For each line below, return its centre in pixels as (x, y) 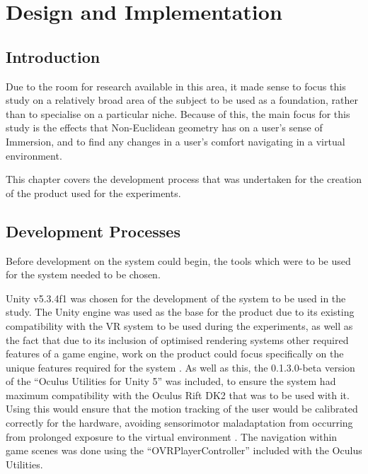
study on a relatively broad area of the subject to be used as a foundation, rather (182, 100)
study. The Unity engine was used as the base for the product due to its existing (180, 312)
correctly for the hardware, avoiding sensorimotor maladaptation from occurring (179, 423)
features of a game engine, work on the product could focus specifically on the (175, 354)
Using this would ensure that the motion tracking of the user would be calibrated (182, 409)
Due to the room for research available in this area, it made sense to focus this (176, 86)
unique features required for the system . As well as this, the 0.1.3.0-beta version (180, 367)
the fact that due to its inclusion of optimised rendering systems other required (177, 339)
